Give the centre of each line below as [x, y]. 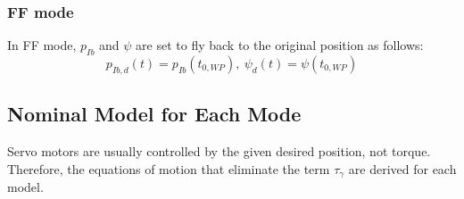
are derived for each [402, 168]
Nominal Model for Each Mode [154, 114]
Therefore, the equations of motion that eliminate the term [169, 168]
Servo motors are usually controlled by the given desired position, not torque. [219, 151]
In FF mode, [42, 45]
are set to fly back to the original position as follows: [280, 45]
